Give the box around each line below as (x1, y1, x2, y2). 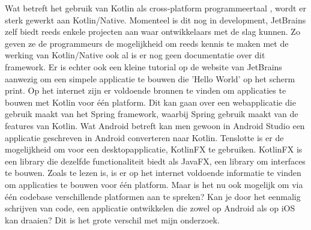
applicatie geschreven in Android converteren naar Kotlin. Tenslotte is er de (5, 131, 284, 144)
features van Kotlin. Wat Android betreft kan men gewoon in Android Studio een (5, 119, 305, 132)
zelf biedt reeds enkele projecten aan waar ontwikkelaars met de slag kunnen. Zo (5, 25, 300, 38)
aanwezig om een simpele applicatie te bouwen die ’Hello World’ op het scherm (5, 72, 295, 85)
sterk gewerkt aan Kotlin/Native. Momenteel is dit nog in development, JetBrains (5, 13, 306, 26)
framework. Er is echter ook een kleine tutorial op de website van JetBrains (5, 60, 282, 73)
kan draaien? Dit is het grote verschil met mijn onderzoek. (5, 213, 220, 226)
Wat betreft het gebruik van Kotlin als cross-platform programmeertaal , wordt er (5, 2, 306, 14)
